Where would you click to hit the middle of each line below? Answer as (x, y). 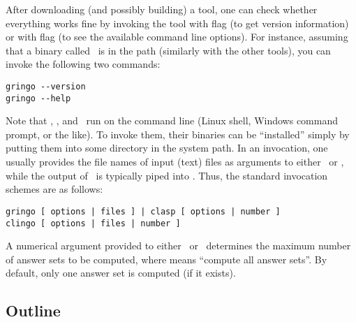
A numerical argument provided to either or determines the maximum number (178, 246)
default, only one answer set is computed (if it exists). (121, 273)
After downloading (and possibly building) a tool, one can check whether (162, 9)
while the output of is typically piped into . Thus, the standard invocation (167, 175)
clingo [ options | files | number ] (93, 223)
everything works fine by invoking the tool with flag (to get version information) (177, 23)
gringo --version (46, 86)
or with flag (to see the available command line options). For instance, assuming (177, 37)
